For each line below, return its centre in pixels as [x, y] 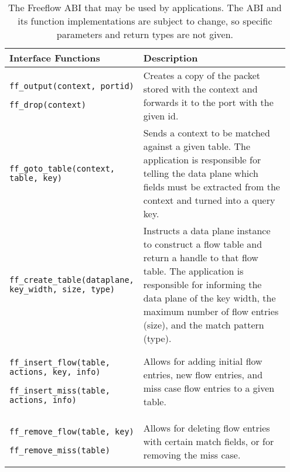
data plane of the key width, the [209, 298]
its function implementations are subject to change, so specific [145, 21]
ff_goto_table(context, [62, 168]
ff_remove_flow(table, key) [72, 432]
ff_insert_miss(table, [60, 391]
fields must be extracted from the [211, 187]
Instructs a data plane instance [207, 230]
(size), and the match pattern [204, 325]
